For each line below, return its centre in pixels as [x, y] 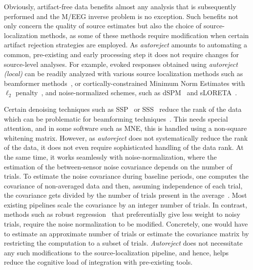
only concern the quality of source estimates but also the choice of [103, 26]
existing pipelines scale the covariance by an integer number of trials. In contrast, [126, 204]
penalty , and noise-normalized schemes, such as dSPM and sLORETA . [126, 93]
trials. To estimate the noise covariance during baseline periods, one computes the [126, 176]
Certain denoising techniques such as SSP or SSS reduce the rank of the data [123, 109]
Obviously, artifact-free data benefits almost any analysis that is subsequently [120, 6]
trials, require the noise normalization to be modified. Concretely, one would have [126, 224]
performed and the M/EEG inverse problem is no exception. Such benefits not [121, 16]
